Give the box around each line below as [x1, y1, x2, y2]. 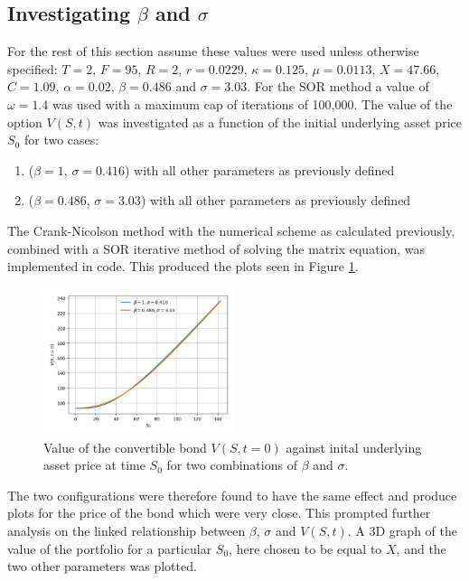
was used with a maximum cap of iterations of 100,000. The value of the [52, 94, 453, 113]
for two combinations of [166, 455, 297, 474]
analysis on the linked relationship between [7, 521, 246, 540]
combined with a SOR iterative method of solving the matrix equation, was [7, 239, 426, 258]
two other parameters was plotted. [7, 557, 197, 576]
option [7, 112, 42, 131]
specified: [7, 59, 58, 78]
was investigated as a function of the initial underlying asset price [98, 112, 462, 131]
